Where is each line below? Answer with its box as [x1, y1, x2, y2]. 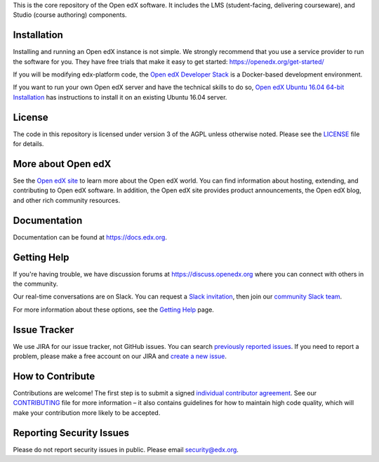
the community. [13, 279, 58, 288]
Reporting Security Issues [13, 427, 130, 439]
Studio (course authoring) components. [13, 11, 127, 19]
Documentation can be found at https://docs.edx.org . [13, 232, 168, 242]
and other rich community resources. [13, 196, 121, 204]
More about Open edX [13, 158, 112, 170]
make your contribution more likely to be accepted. [13, 408, 161, 417]
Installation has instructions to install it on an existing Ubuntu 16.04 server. [13, 93, 227, 101]
